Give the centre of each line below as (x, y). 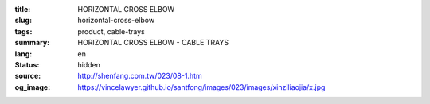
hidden (89, 64)
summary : (32, 43)
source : (28, 76)
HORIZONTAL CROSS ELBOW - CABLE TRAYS (153, 43)
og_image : (33, 87)
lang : (23, 54)
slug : (23, 21)
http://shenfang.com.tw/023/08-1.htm (140, 76)
